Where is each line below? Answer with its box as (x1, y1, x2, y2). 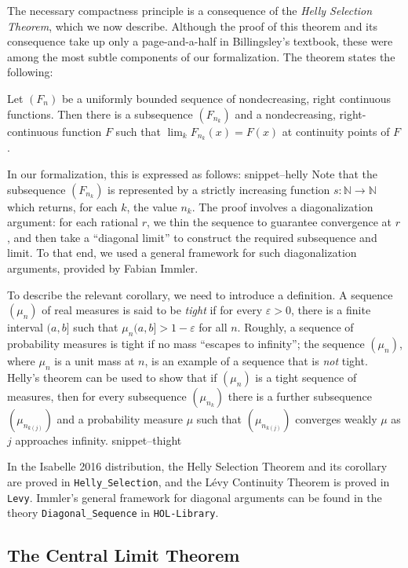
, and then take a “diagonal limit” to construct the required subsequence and (7, 229, 377, 245)
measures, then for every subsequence (7, 387, 187, 404)
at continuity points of (282, 123, 390, 139)
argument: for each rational (7, 214, 138, 230)
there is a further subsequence (228, 387, 372, 404)
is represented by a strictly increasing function (107, 181, 330, 197)
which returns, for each (7, 198, 118, 214)
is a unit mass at (54, 352, 135, 368)
